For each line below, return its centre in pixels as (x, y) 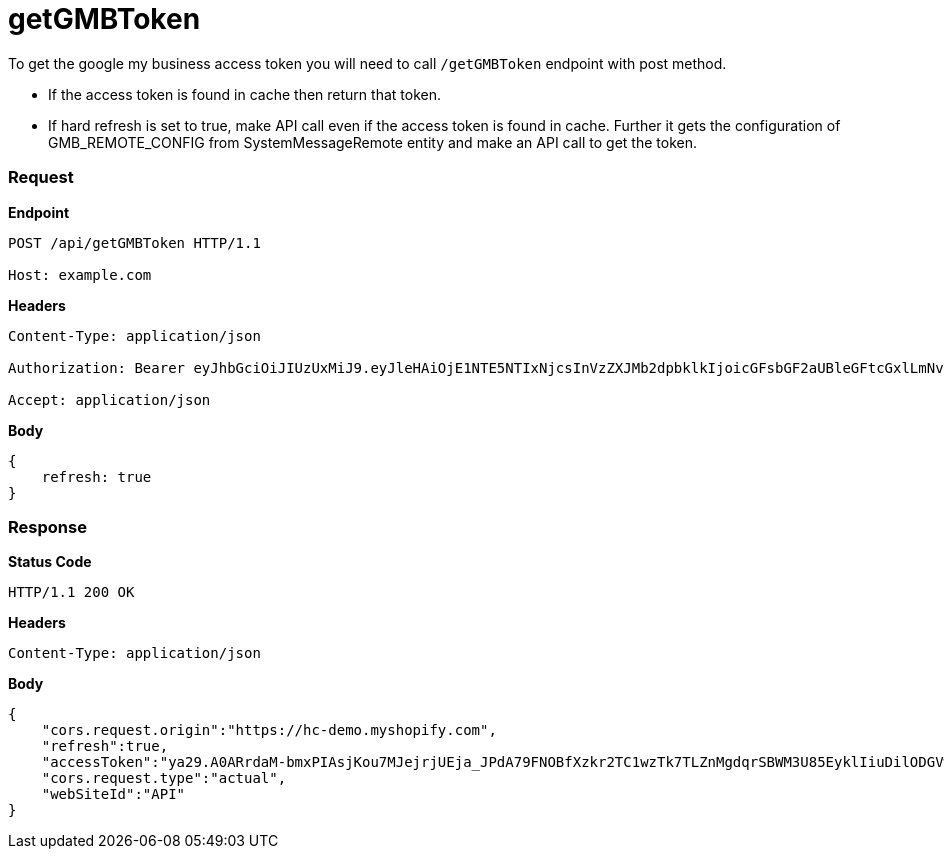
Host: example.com (80, 274)
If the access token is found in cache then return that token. (244, 94)
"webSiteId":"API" (113, 794)
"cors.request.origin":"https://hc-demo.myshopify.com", (269, 730)
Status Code (50, 562)
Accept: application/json (109, 399)
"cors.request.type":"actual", (164, 778)
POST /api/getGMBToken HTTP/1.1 (134, 242)
